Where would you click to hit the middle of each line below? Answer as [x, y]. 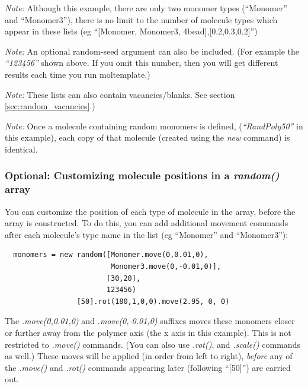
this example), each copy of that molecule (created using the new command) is [147, 137]
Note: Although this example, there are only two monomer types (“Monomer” [146, 8]
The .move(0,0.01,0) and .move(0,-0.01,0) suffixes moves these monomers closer [150, 321]
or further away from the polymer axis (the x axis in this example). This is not [148, 333]
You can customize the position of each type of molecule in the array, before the [150, 211]
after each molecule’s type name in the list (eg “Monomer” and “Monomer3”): [147, 234]
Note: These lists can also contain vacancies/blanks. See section [120, 94]
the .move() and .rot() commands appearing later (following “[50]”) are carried [148, 367]
